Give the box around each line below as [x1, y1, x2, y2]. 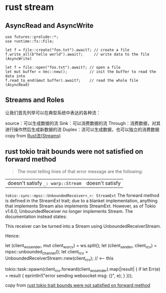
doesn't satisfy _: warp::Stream [7, 180, 82, 187]
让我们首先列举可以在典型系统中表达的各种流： [5, 109, 101, 115]
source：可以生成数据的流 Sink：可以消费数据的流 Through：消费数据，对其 [5, 120, 161, 126]
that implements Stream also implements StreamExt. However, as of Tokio [5, 203, 156, 209]
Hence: [5, 233, 20, 239]
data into [5, 74, 26, 79]
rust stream [5, 1, 54, 13]
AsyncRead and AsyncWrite [5, 21, 94, 30]
